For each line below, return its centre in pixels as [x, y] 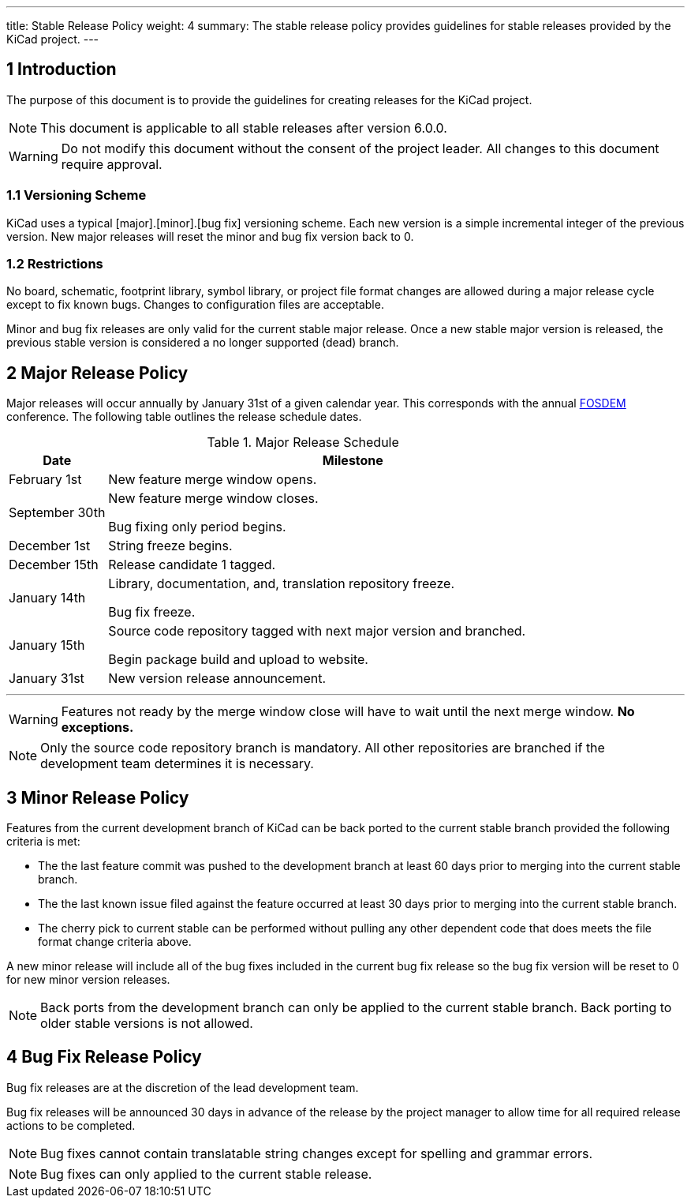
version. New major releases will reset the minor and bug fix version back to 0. [210, 236]
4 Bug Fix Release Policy [104, 1057]
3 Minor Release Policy [98, 797]
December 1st [50, 546]
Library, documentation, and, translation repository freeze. [281, 584]
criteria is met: [43, 842]
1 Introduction [62, 69]
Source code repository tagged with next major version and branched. [317, 631]
